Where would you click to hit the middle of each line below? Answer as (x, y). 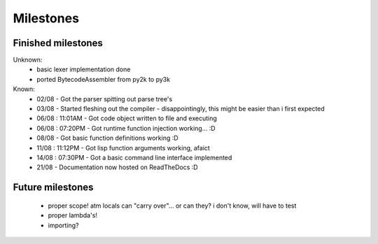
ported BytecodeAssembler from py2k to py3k (104, 79)
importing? (64, 225)
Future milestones (53, 188)
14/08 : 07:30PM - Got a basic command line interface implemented (134, 157)
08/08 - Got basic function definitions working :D (107, 138)
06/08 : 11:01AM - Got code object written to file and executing (127, 118)
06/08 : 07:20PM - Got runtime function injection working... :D (126, 128)
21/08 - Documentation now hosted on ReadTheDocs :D (118, 167)
